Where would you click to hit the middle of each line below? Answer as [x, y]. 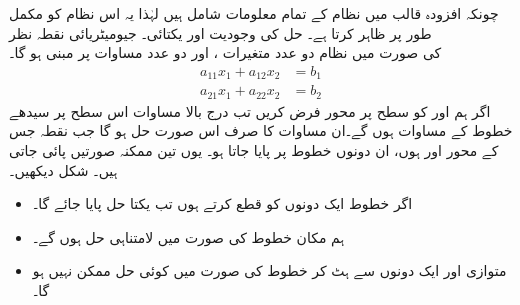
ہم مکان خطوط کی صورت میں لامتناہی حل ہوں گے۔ [188, 236]
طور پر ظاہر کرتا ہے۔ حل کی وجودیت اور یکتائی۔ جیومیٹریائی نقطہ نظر [220, 32]
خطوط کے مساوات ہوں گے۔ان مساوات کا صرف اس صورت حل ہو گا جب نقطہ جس [261, 130]
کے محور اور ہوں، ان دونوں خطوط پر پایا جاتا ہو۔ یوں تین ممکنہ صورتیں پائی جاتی [254, 149]
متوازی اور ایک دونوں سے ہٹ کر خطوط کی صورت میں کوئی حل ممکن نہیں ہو [269, 270]
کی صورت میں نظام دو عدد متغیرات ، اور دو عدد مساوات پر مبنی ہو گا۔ [225, 52]
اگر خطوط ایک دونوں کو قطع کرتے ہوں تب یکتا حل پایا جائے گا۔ [222, 203]
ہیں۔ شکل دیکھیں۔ [63, 169]
